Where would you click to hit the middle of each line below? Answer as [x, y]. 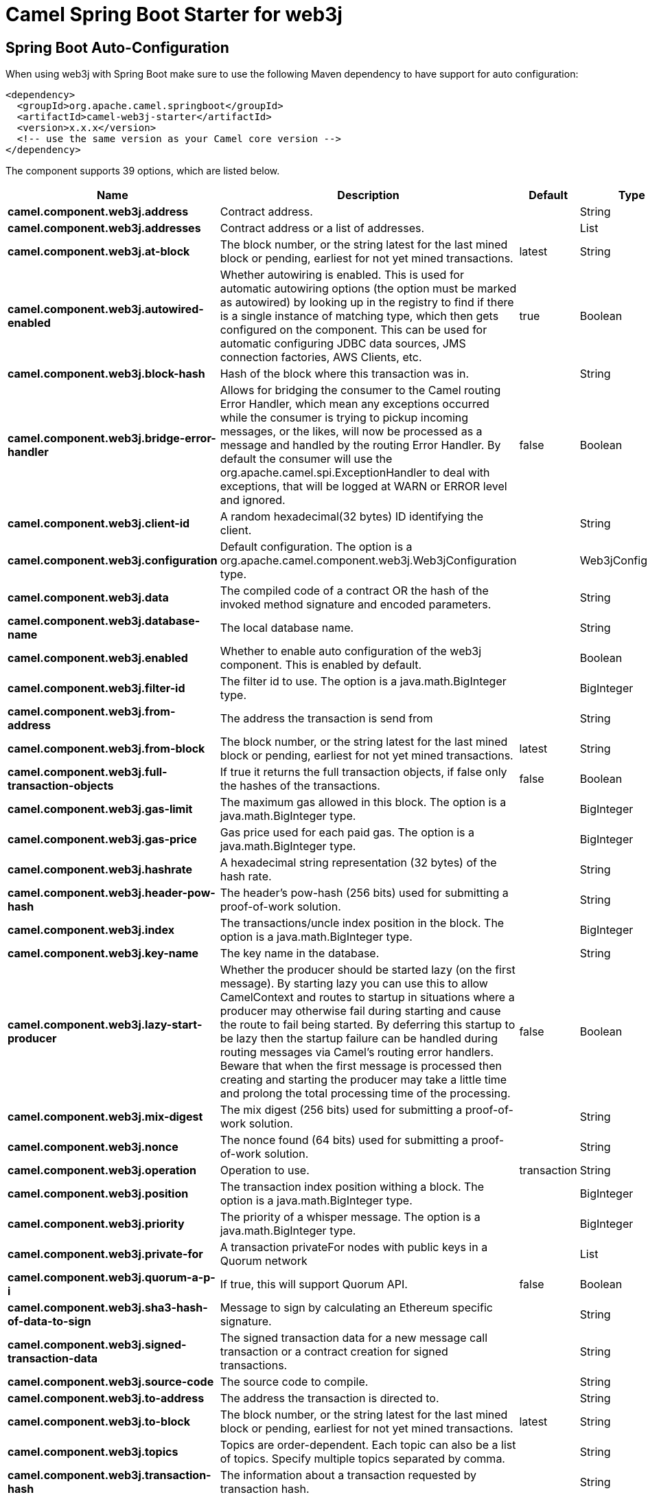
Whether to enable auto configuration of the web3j [351, 651]
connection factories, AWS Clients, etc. [321, 357]
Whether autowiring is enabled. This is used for [342, 275]
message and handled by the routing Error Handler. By [360, 445]
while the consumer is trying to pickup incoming [344, 418]
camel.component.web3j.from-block [106, 749]
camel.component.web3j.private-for [105, 1254]
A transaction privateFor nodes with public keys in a [354, 1247]
